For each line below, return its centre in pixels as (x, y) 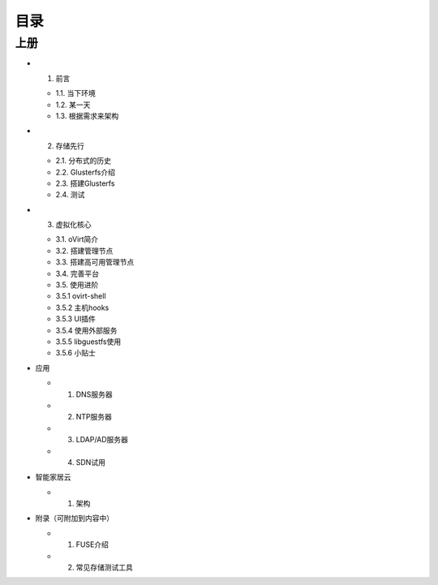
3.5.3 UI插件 (76, 319)
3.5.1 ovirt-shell (81, 296)
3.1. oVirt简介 (77, 239)
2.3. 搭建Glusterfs (85, 183)
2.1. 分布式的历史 (84, 161)
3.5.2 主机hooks (82, 308)
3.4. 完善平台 (77, 273)
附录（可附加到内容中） (74, 518)
